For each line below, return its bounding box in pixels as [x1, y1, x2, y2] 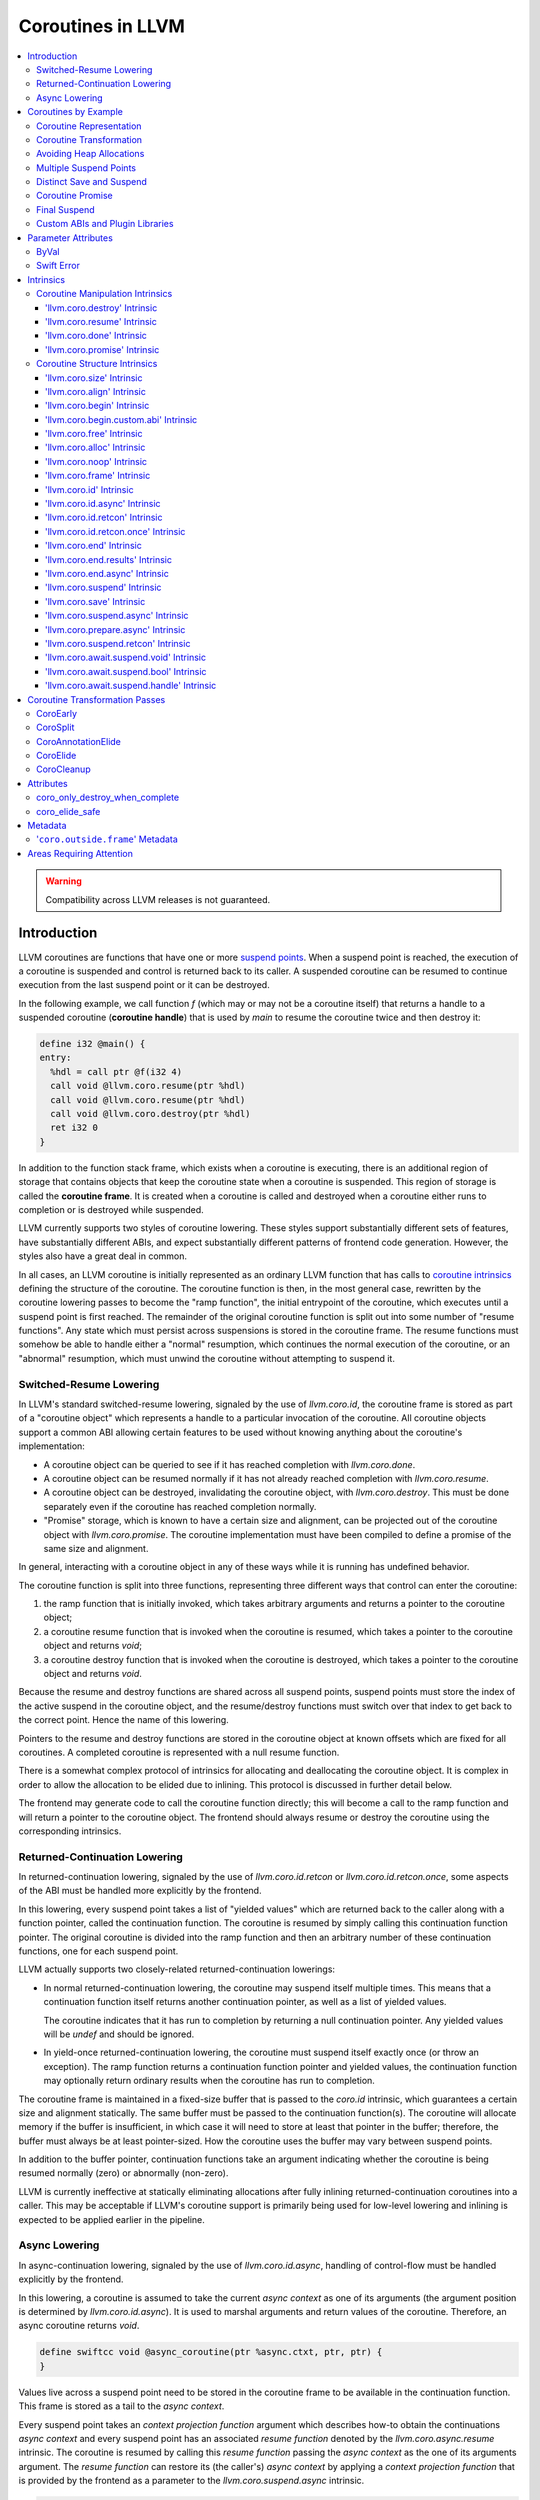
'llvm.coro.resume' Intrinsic [45, 315, 157, 327]
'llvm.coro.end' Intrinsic [45, 540, 142, 552]
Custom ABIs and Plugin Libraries [36, 218, 174, 230]
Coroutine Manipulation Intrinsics [36, 288, 173, 300]
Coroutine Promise [36, 190, 114, 202]
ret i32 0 [50, 1122, 99, 1134]
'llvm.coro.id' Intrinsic [45, 483, 134, 495]
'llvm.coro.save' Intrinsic [45, 595, 146, 607]
